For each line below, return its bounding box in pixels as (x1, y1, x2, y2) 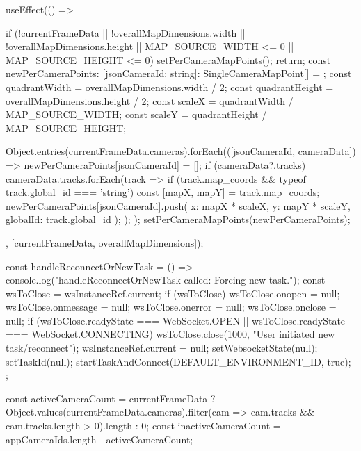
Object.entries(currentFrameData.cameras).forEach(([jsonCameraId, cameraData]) (6, 144, 356, 158)
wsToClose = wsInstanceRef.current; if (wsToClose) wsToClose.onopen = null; (6, 286, 340, 300)
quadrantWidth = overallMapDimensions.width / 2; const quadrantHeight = (6, 79, 334, 94)
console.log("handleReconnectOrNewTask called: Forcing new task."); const (6, 272, 326, 287)
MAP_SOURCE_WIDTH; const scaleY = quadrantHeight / (6, 107, 267, 122)
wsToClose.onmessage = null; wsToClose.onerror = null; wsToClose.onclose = (6, 300, 337, 314)
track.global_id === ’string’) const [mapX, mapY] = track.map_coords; (6, 185, 320, 199)
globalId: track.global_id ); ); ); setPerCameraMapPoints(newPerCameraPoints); (6, 212, 351, 227)
